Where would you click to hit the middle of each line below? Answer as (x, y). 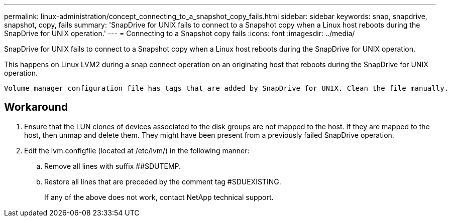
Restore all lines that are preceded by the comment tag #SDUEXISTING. (163, 181)
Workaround (36, 107)
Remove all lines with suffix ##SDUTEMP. (113, 166)
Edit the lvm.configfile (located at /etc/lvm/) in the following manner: (137, 150)
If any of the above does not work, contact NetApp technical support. (159, 197)
